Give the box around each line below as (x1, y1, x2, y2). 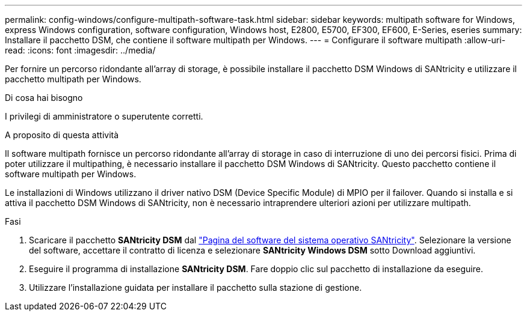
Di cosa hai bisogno (5, 93, 83, 103)
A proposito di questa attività (5, 130, 119, 140)
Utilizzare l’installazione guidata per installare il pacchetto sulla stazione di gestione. (29, 282, 362, 293)
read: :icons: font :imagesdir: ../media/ (5, 45, 156, 55)
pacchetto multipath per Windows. (5, 74, 141, 84)
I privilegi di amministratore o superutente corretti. (5, 111, 203, 121)
